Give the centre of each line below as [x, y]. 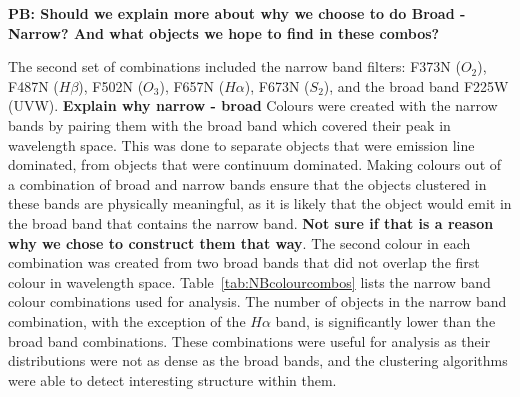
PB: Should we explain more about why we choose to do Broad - [237, 13]
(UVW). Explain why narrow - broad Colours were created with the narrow [253, 105]
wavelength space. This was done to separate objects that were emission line [241, 144]
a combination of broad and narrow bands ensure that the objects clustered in [247, 183]
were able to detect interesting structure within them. [172, 379]
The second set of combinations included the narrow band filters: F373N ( [234, 66]
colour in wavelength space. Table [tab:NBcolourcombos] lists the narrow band [249, 281]
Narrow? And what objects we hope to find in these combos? [224, 32]
